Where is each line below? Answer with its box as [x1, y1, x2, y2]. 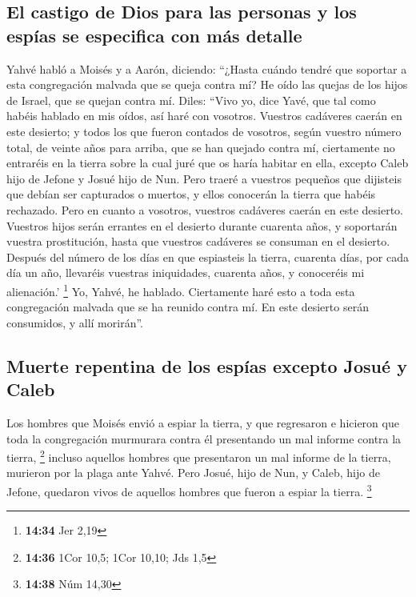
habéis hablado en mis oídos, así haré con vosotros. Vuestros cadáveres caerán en [6, 107, 402, 124]
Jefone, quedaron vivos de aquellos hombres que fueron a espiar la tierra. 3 [6, 480, 372, 499]
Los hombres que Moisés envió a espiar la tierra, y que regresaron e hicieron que [6, 414, 399, 431]
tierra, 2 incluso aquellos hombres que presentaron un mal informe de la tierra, [6, 447, 391, 465]
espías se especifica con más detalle [6, 22, 302, 47]
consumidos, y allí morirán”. [6, 314, 143, 331]
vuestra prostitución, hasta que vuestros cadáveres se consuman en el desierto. [6, 233, 390, 250]
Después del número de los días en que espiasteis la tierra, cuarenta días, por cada [6, 248, 410, 265]
